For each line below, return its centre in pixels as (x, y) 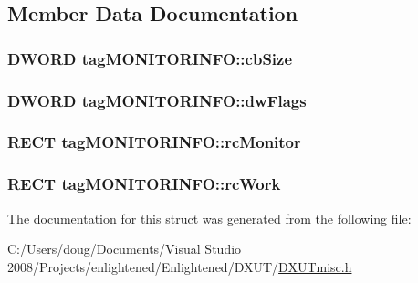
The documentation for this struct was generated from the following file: (209, 218)
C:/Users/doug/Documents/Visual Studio (125, 249)
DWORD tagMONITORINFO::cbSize (150, 58)
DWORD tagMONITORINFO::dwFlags (157, 100)
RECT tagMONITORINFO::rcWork (144, 184)
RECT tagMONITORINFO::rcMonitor (154, 142)
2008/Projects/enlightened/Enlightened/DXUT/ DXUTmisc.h (180, 266)
